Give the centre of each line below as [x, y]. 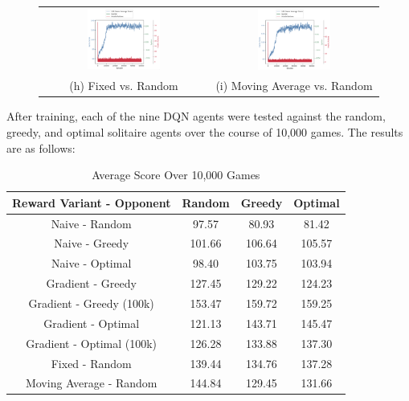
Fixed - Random [91, 363]
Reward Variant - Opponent [92, 202]
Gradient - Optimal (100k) [92, 343]
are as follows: [41, 147]
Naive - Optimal [92, 263]
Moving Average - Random [91, 383]
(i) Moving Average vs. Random [294, 86]
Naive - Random [91, 223]
